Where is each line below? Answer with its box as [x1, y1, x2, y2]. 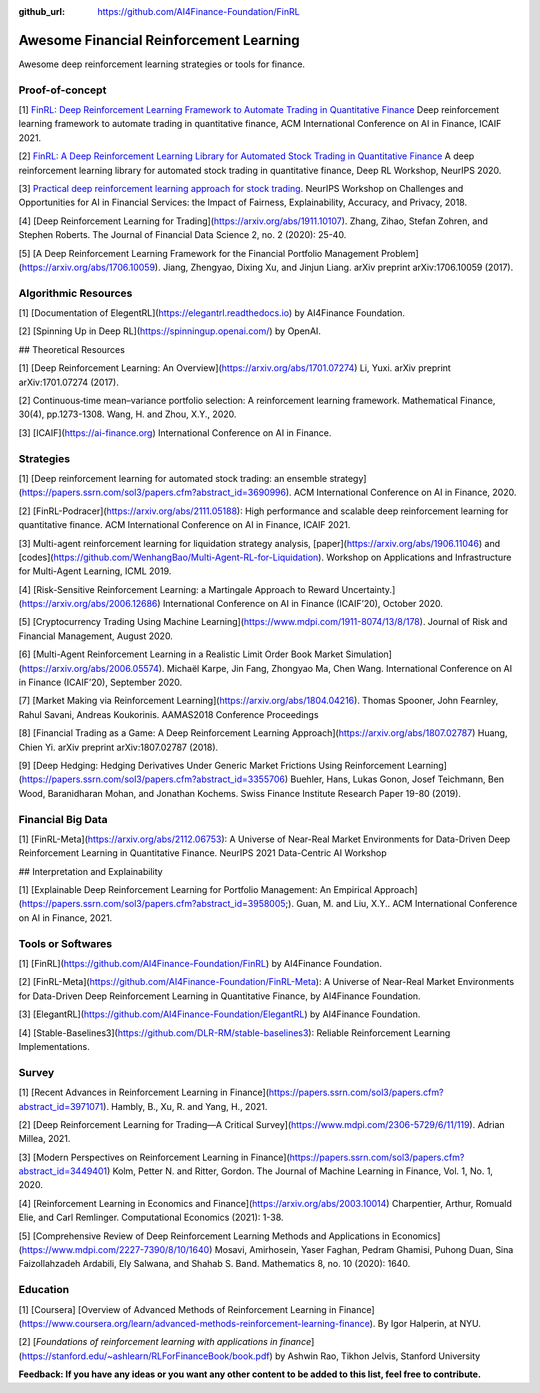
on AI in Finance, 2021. [18, 911, 113, 924]
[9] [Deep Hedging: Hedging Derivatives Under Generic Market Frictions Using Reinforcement [18, 760, 405, 771]
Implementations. [18, 1040, 90, 1052]
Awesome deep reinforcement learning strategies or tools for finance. [18, 58, 305, 70]
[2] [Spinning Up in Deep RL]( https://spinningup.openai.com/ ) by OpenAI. [18, 325, 322, 337]
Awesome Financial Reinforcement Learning [18, 31, 300, 49]
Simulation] [345, 648, 392, 660]
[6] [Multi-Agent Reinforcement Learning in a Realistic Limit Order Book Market [18, 648, 344, 660]
